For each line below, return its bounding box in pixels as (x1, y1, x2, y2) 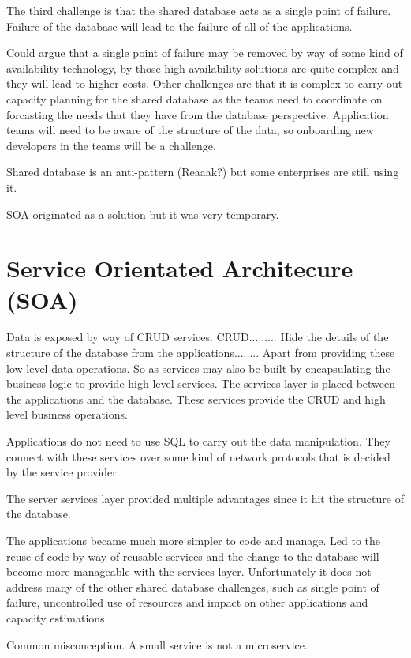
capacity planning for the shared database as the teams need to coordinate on (6, 90, 383, 107)
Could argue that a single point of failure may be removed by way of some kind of (6, 44, 403, 61)
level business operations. (6, 406, 128, 423)
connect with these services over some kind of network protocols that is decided (6, 448, 390, 464)
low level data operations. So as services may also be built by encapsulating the (6, 359, 390, 376)
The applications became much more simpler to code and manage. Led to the (6, 532, 381, 548)
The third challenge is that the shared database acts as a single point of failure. (6, 2, 391, 18)
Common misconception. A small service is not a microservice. (6, 636, 308, 652)
